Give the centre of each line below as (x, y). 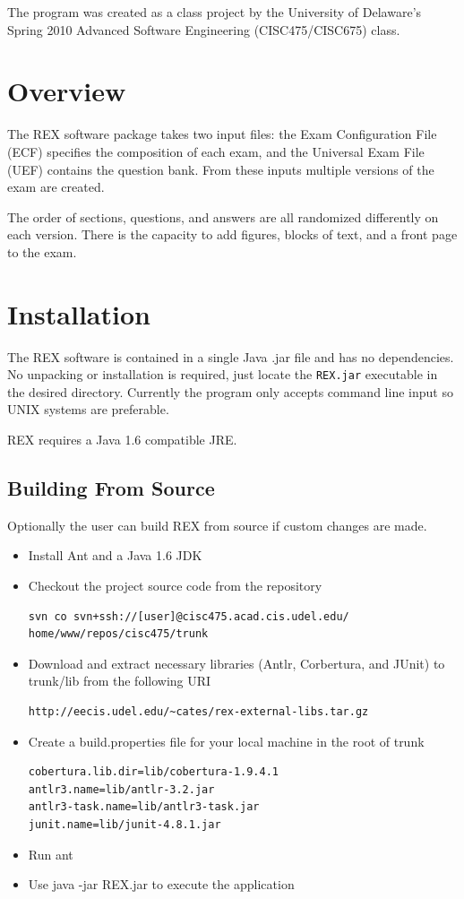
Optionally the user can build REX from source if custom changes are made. (217, 525)
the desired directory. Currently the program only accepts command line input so (230, 391)
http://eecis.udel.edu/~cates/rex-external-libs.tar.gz (198, 711)
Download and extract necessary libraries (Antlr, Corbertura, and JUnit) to (236, 663)
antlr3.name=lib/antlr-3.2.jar (121, 789)
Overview (67, 91)
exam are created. (56, 187)
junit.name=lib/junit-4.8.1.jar (125, 824)
